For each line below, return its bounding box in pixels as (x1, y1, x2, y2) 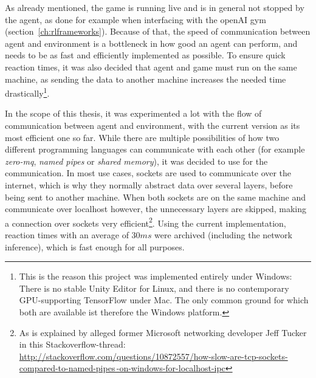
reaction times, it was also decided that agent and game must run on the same (5, 60, 297, 73)
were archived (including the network (154, 229, 292, 241)
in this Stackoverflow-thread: (19, 338, 126, 351)
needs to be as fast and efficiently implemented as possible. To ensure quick (5, 49, 286, 61)
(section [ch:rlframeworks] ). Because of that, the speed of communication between (5, 25, 311, 38)
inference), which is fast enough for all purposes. (5, 240, 185, 253)
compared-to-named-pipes (19, 362, 115, 374)
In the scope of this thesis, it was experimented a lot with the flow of (5, 107, 262, 120)
